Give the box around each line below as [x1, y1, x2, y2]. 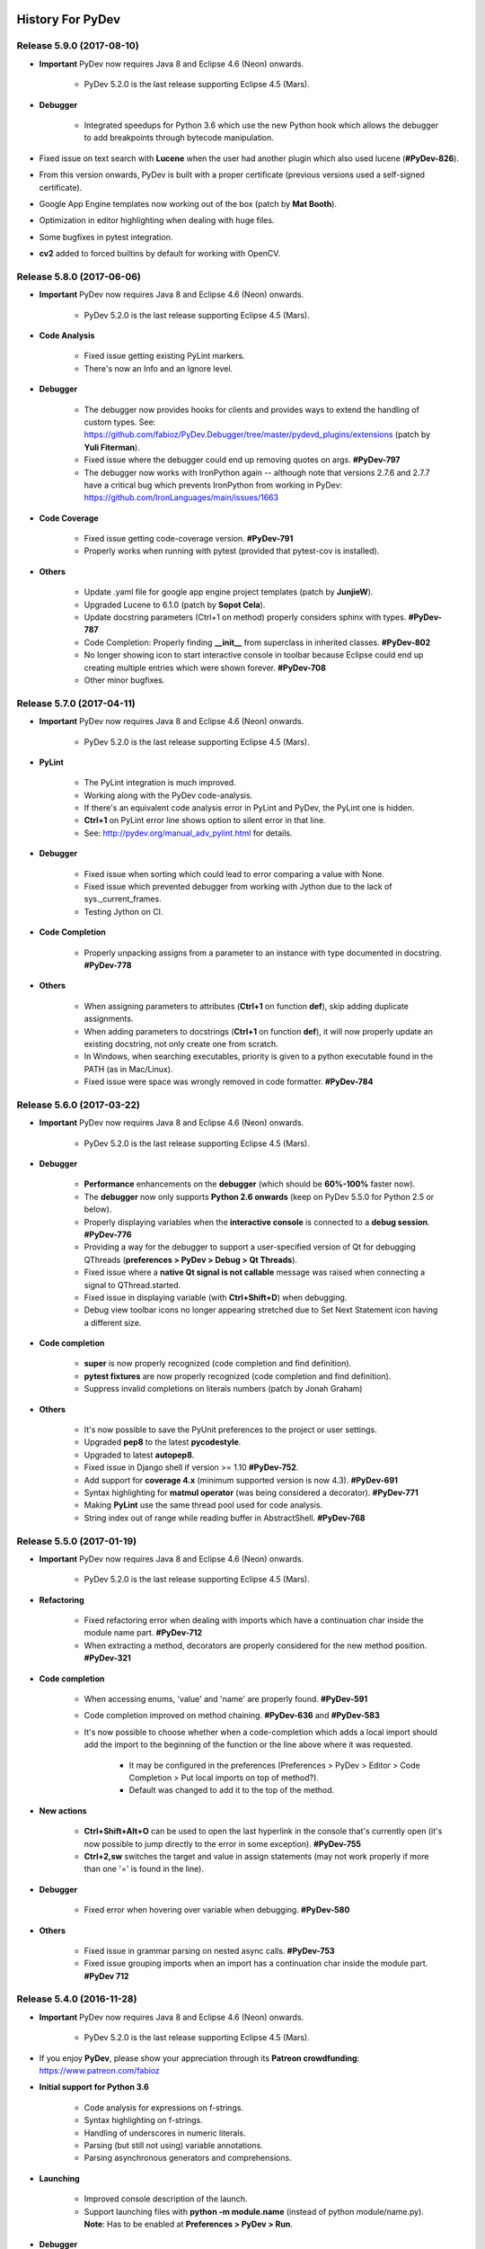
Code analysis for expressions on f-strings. [84, 2101, 244, 2113]
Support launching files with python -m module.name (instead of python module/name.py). [84, 2206, 424, 2217]
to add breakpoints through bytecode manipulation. [84, 132, 274, 143]
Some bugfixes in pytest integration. [39, 231, 173, 242]
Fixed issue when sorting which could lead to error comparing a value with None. [84, 868, 385, 879]
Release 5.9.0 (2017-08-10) [16, 40, 139, 52]
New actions [39, 1805, 87, 1816]
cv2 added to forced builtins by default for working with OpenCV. [39, 248, 281, 259]
